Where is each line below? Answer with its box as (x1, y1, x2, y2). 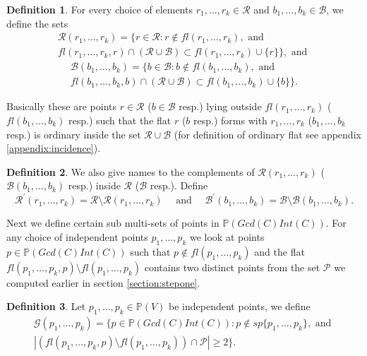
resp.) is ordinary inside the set (6, 126, 141, 141)
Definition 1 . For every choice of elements (6, 2, 193, 16)
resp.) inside (68, 178, 121, 193)
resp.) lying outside (179, 99, 262, 114)
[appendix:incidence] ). (6, 141, 101, 155)
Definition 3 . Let (6, 299, 86, 314)
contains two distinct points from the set (144, 259, 320, 274)
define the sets (6, 16, 68, 30)
